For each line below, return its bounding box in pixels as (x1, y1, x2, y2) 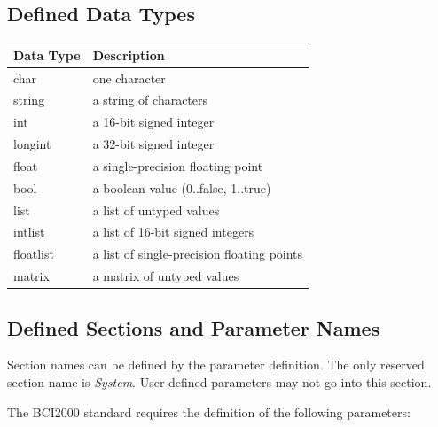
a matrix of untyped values (92, 267, 239, 285)
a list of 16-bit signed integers (92, 222, 254, 241)
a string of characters (92, 90, 208, 109)
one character (92, 68, 166, 87)
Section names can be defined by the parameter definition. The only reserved (7, 355, 425, 374)
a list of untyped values (92, 200, 220, 219)
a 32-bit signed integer (92, 135, 215, 153)
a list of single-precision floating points (92, 245, 303, 263)
